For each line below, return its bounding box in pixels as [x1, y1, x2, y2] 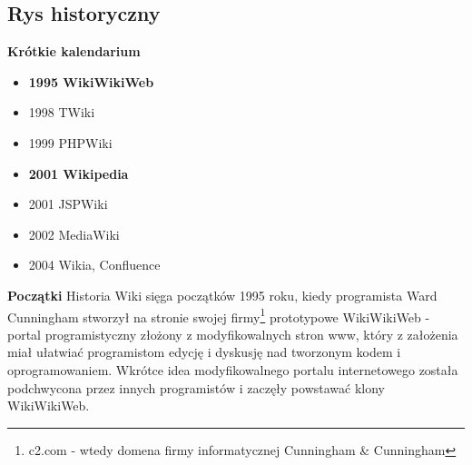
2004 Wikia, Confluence [28, 255, 161, 274]
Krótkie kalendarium [7, 42, 141, 61]
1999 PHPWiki [28, 133, 113, 152]
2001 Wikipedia [28, 163, 129, 183]
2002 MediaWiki [28, 224, 120, 243]
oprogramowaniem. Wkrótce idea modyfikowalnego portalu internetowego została [7, 360, 458, 379]
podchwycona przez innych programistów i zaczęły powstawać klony [7, 378, 385, 397]
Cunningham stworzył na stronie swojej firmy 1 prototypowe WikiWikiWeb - [7, 304, 430, 326]
